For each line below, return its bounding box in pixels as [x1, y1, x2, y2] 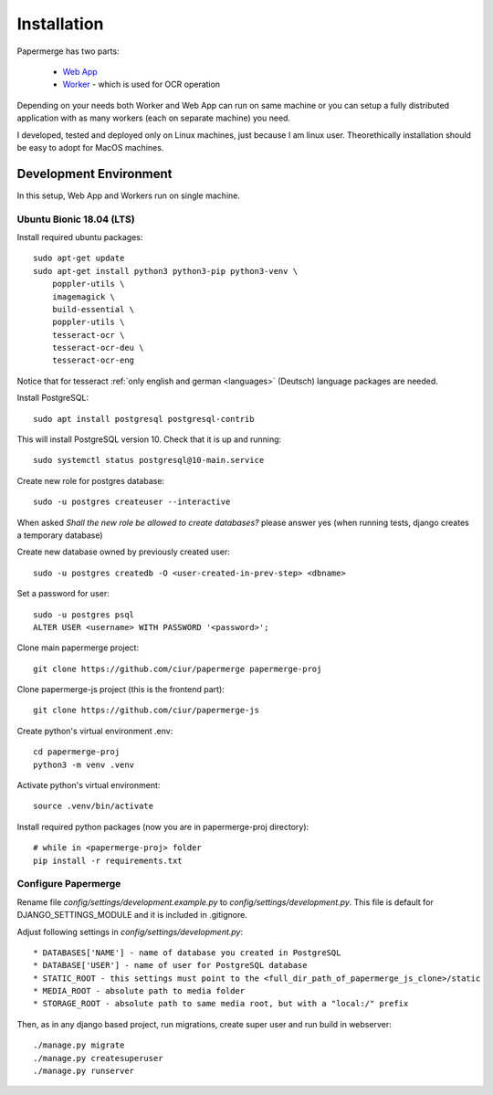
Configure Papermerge [16, 878, 121, 890]
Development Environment [16, 165, 173, 182]
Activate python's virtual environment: [16, 780, 161, 791]
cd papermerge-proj [33, 747, 121, 757]
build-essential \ [51, 304, 135, 314]
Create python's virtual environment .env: [16, 725, 173, 736]
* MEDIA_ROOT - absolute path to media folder [33, 986, 246, 996]
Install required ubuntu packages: [16, 231, 143, 242]
